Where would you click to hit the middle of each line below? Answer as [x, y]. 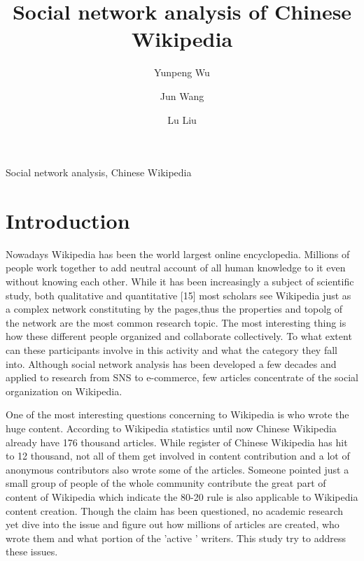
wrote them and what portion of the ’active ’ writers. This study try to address [176, 538]
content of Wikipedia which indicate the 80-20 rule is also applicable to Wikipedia [182, 496]
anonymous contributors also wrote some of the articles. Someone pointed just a [177, 469]
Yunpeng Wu [182, 72]
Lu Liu [182, 119]
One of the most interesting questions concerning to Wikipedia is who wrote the [177, 414]
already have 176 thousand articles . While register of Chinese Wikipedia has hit [177, 442]
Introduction [68, 220]
